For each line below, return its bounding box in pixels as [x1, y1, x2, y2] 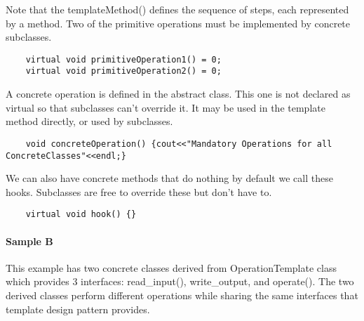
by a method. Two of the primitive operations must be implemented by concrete [6, 15, 351, 30]
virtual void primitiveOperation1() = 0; [25, 54, 222, 65]
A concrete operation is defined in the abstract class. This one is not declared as [6, 86, 351, 101]
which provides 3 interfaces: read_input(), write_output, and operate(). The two [6, 274, 354, 289]
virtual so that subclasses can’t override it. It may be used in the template [6, 100, 325, 114]
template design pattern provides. [6, 301, 150, 316]
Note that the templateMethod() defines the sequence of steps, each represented [6, 2, 349, 16]
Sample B [6, 233, 53, 248]
